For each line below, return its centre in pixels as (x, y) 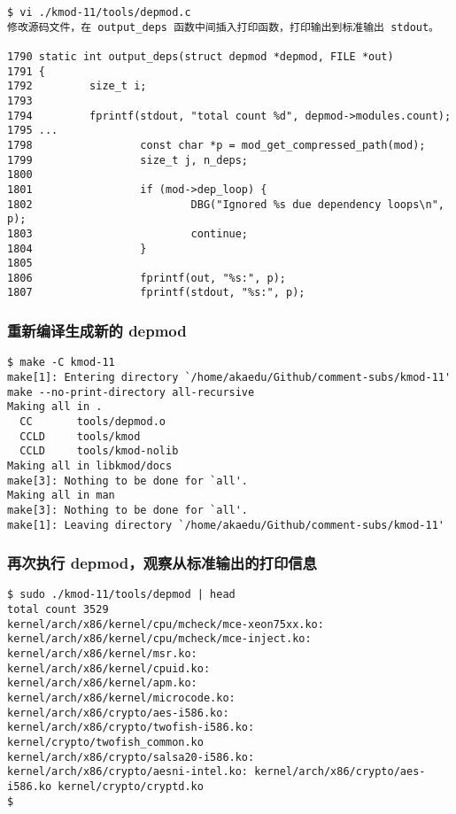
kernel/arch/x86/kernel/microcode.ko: (121, 698)
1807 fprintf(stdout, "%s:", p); (156, 293)
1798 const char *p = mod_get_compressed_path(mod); (216, 145)
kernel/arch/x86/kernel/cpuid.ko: (109, 668)
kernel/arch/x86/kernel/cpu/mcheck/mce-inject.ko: (159, 639)
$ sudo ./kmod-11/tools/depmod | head (121, 595)
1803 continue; (128, 233)
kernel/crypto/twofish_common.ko (105, 742)
